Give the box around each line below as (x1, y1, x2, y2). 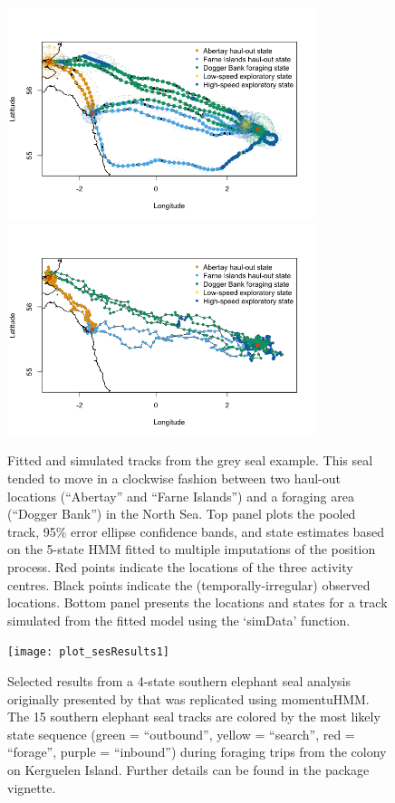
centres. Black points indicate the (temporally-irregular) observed (7, 575, 371, 594)
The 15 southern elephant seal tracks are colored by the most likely (7, 707, 381, 726)
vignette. (7, 778, 56, 797)
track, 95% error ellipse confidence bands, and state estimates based (7, 521, 384, 540)
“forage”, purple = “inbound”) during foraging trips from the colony (7, 742, 387, 761)
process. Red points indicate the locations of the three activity (7, 557, 353, 576)
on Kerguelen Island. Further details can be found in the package (7, 760, 370, 779)
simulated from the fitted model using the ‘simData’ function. (7, 610, 351, 629)
